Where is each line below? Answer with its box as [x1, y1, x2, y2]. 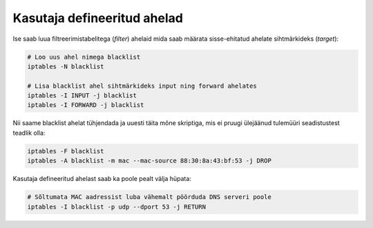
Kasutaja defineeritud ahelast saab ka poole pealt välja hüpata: [12, 175, 191, 183]
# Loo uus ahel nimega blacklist [27, 53, 141, 61]
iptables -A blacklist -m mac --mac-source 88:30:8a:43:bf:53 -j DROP [27, 157, 272, 165]
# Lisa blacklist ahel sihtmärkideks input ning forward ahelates [27, 82, 257, 90]
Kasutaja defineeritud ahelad [12, 10, 183, 26]
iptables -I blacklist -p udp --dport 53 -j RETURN [27, 202, 207, 211]
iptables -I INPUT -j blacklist [27, 92, 137, 99]
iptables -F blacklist [27, 147, 104, 155]
